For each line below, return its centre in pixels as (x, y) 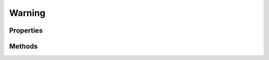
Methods (23, 46)
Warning (27, 13)
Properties (26, 30)
